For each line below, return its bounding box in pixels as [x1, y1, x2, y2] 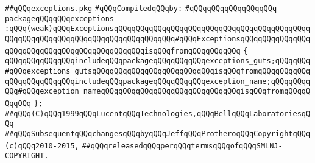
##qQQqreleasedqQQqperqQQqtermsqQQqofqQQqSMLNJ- [82, 141, 283, 150]
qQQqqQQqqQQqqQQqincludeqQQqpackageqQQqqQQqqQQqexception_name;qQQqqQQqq [5, 77, 311, 86]
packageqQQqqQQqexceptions [5, 14, 114, 23]
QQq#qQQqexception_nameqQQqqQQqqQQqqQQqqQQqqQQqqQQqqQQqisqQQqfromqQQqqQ [5, 87, 311, 96]
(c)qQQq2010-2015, [5, 141, 79, 150]
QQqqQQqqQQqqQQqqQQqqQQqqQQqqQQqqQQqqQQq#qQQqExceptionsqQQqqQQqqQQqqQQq [5, 34, 311, 43]
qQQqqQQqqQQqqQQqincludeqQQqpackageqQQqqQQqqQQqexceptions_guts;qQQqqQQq [5, 57, 311, 66]
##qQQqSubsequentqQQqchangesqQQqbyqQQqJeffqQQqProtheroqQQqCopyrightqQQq [5, 129, 311, 138]
